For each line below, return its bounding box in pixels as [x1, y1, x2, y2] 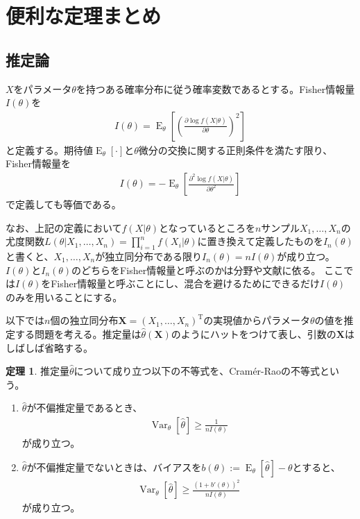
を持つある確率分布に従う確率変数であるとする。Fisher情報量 [76, 81, 355, 96]
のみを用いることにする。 [6, 289, 123, 304]
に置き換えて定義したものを [197, 234, 323, 248]
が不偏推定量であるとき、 [26, 400, 143, 415]
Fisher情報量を [6, 156, 71, 171]
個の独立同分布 [50, 313, 119, 327]
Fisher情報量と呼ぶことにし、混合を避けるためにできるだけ [51, 276, 320, 291]
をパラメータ [13, 81, 72, 96]
